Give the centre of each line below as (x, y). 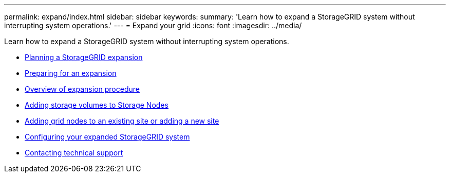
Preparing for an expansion (71, 73)
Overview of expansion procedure (82, 89)
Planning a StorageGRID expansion (84, 57)
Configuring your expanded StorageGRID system (107, 137)
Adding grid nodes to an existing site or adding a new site (122, 121)
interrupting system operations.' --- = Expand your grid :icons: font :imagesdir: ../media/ (153, 25)
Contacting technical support (74, 153)
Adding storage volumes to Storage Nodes (97, 105)
